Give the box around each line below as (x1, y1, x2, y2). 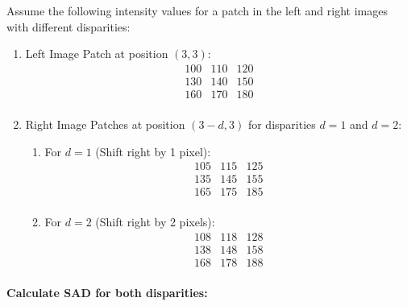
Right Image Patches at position (25, 115, 185, 132)
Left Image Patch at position (25, 45, 168, 62)
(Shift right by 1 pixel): (95, 143, 211, 159)
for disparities (247, 115, 316, 132)
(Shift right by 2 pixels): (95, 213, 215, 230)
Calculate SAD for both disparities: (6, 283, 208, 300)
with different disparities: (6, 18, 131, 35)
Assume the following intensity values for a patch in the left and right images (6, 2, 388, 19)
